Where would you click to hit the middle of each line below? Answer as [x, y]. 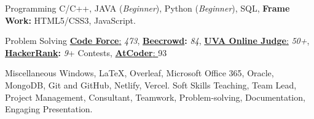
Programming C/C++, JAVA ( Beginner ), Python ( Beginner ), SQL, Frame [147, 8]
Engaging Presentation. [49, 109]
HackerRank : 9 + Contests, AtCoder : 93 [86, 52]
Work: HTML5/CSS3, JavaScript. [70, 20]
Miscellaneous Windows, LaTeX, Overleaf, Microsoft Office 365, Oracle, [139, 73]
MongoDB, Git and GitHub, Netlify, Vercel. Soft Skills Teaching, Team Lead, [151, 85]
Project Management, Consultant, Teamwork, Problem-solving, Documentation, [155, 97]
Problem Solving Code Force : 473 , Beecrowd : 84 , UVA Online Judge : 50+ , [157, 41]
